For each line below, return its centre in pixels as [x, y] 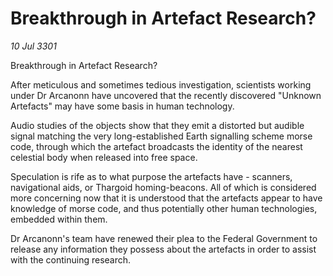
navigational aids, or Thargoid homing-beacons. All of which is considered [163, 187]
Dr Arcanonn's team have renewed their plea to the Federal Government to [164, 238]
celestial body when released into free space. [104, 157]
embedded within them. [59, 219]
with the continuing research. [71, 259]
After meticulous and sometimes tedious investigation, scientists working [161, 84]
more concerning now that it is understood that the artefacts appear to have [166, 198]
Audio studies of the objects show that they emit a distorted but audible [157, 125]
